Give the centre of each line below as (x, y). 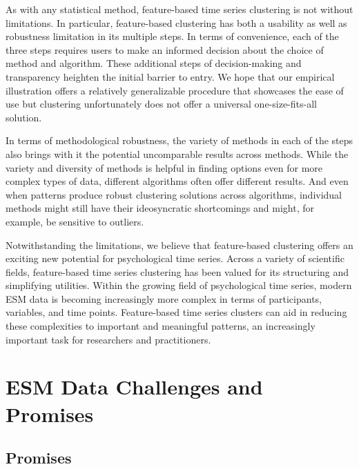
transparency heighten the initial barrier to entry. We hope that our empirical (170, 76)
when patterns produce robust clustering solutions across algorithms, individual (174, 194)
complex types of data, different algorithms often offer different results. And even (177, 181)
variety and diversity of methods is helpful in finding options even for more (164, 167)
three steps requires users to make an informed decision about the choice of (165, 49)
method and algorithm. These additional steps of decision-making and (154, 63)
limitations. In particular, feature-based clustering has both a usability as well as (176, 22)
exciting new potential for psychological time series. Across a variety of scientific (175, 258)
